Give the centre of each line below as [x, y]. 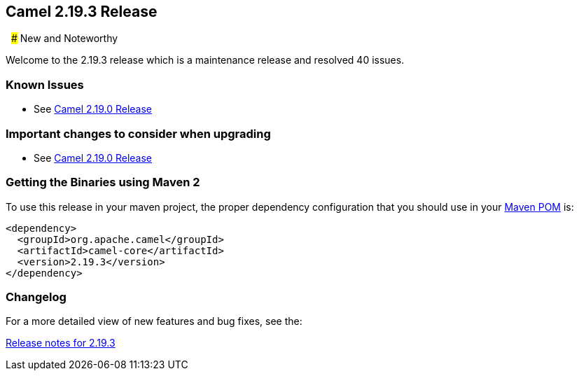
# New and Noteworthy [64, 39]
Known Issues [45, 84]
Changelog [36, 297]
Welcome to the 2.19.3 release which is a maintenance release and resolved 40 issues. [205, 60]
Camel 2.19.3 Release [82, 12]
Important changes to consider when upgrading [138, 133]
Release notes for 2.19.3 [61, 343]
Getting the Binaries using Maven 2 [103, 182]
